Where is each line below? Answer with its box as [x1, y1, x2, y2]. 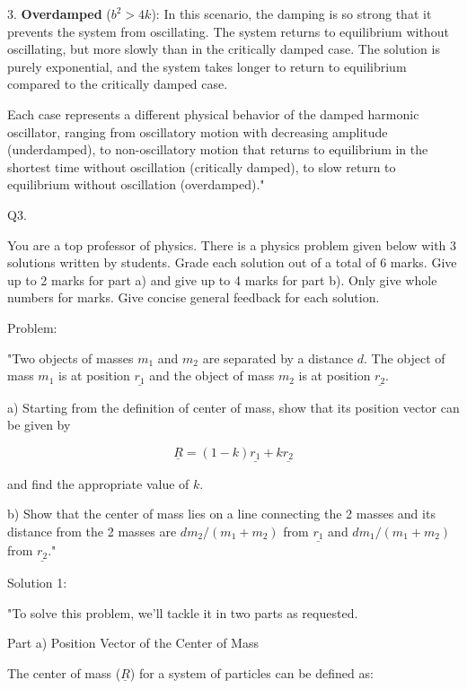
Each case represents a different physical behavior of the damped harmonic [7, 104, 419, 123]
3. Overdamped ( [7, 4, 111, 22]
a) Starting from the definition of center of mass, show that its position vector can [7, 397, 460, 416]
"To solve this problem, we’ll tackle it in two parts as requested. [7, 603, 358, 622]
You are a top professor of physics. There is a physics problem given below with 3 [7, 235, 457, 254]
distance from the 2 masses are [7, 521, 177, 540]
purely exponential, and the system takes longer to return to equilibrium [7, 57, 407, 75]
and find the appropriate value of [7, 474, 189, 493]
